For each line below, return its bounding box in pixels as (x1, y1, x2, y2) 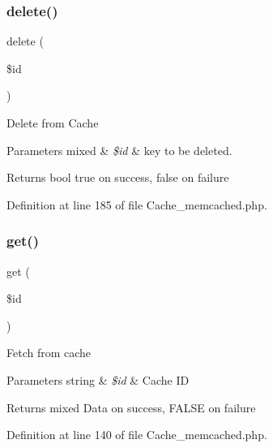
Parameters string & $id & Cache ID (6, 371, 190, 388)
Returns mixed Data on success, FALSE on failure (6, 398, 256, 416)
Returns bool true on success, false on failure (6, 169, 229, 186)
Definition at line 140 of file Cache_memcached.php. (6, 426, 267, 443)
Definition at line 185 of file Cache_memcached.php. (6, 196, 267, 213)
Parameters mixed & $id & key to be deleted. (6, 141, 232, 158)
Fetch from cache (6, 344, 92, 361)
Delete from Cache (6, 114, 99, 131)
